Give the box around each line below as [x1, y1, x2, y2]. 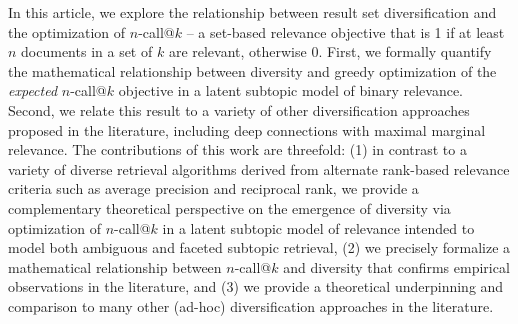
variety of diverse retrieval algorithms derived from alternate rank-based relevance [8, 158, 510, 179]
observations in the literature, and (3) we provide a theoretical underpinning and [8, 276, 504, 297]
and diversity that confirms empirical [283, 256, 510, 277]
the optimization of [8, 21, 126, 42]
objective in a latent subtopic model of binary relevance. [118, 80, 464, 101]
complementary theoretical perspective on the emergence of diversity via [8, 197, 451, 218]
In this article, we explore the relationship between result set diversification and [8, 2, 497, 22]
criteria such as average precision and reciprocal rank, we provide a [8, 178, 419, 199]
